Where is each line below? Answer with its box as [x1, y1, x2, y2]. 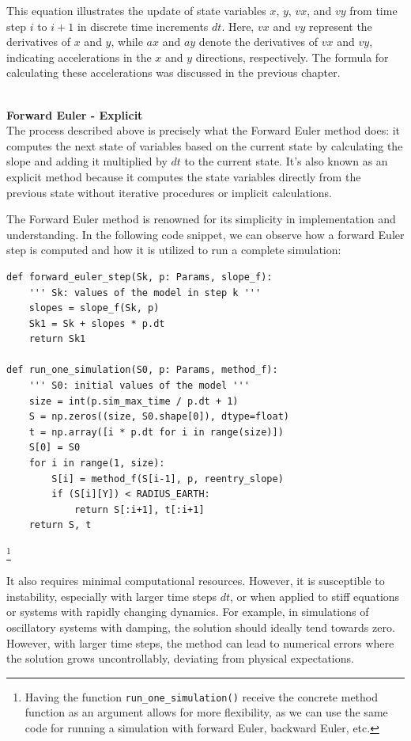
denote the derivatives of [198, 33, 319, 50]
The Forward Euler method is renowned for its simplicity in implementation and [6, 211, 396, 227]
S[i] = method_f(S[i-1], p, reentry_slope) [51, 473, 284, 484]
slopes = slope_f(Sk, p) [28, 302, 160, 314]
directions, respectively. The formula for [195, 48, 389, 65]
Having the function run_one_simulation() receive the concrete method [25, 688, 379, 705]
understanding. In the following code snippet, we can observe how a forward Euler [6, 226, 405, 242]
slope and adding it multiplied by [6, 153, 168, 169]
